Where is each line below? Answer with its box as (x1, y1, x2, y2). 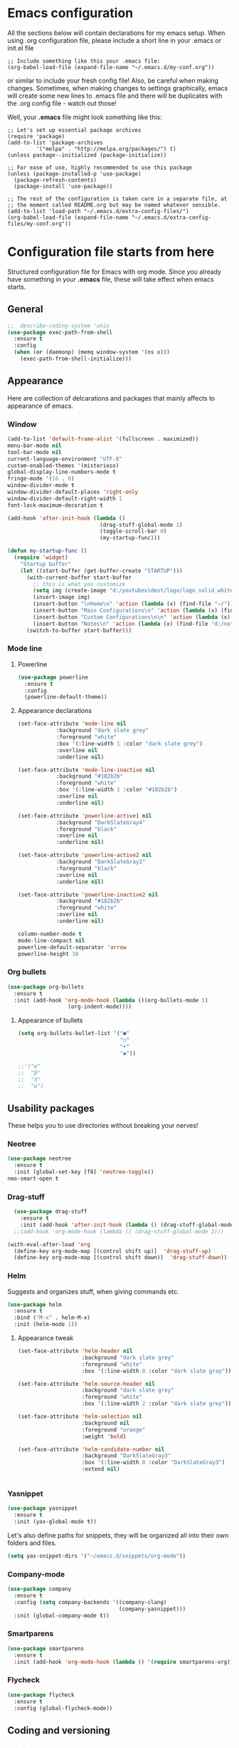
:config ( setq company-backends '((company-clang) (14, 1598, 167, 1605)
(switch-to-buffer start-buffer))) (26, 627, 132, 634)
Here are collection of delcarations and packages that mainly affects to (7, 394, 216, 402)
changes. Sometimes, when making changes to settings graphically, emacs (7, 83, 228, 92)
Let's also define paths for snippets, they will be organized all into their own (7, 1531, 229, 1540)
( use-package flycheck (7, 1691, 75, 1698)
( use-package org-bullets (7, 983, 84, 990)
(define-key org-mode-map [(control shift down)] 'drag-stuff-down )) (14, 1254, 228, 1261)
